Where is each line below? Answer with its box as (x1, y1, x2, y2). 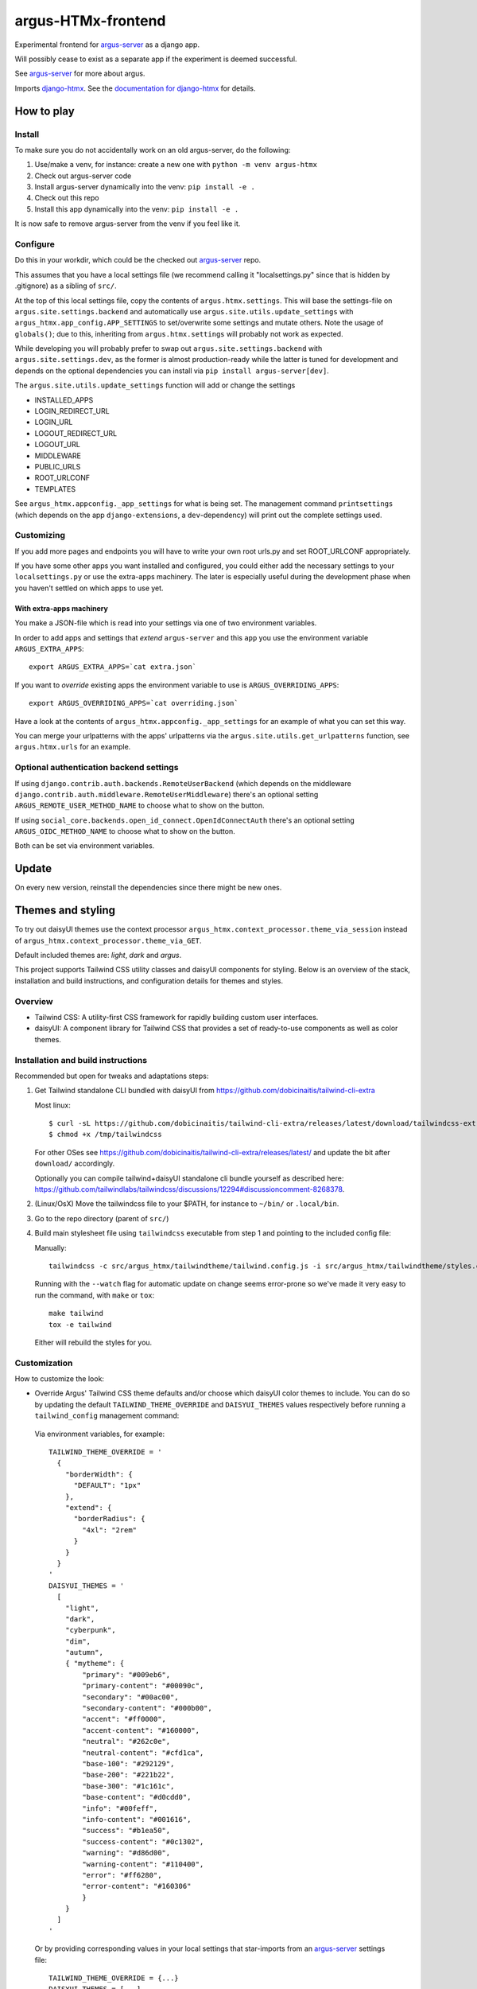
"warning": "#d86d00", (82, 1848, 171, 1858)
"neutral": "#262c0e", (82, 1737, 171, 1746)
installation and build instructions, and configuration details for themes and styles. (14, 975, 284, 986)
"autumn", (64, 1648, 103, 1657)
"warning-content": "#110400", (82, 1859, 204, 1869)
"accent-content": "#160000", (82, 1726, 200, 1734)
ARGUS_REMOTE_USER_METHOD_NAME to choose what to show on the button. (14, 800, 265, 811)
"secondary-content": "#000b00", (82, 1703, 212, 1713)
